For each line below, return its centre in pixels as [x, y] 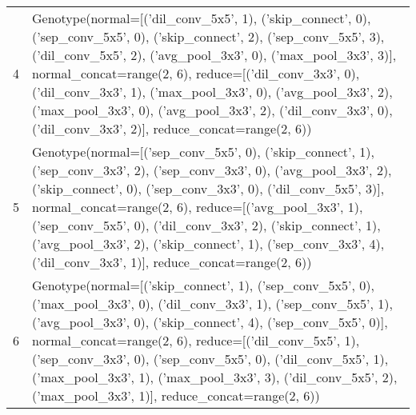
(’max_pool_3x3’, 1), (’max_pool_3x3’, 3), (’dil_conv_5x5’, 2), [215, 377]
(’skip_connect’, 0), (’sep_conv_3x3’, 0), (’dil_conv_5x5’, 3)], [208, 188]
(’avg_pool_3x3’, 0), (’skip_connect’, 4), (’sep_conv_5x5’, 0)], [210, 322]
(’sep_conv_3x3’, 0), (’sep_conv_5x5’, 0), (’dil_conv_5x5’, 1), [210, 359]
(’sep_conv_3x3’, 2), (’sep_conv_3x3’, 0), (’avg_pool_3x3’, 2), [212, 170]
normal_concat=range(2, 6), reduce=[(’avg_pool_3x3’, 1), [198, 207]
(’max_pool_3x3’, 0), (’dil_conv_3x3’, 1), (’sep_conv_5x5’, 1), [212, 303]
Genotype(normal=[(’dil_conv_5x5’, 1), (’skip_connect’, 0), [202, 18]
